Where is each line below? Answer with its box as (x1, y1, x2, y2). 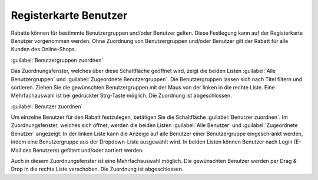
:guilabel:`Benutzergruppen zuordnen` (11, 56, 104, 64)
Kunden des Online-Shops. (11, 46, 77, 53)
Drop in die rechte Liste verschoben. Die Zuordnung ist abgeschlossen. (11, 165, 184, 173)
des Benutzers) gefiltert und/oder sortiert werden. (22, 146, 144, 154)
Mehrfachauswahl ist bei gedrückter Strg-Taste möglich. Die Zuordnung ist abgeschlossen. (11, 92, 232, 99)
